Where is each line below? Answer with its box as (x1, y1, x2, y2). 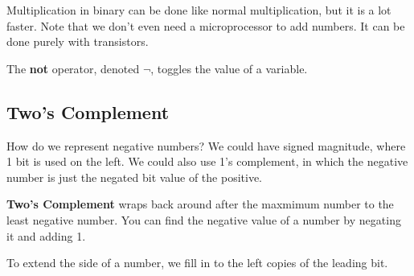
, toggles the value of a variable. (150, 60, 308, 76)
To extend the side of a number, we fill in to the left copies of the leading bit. (6, 254, 388, 271)
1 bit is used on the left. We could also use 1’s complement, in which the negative (6, 153, 408, 170)
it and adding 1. (6, 227, 86, 244)
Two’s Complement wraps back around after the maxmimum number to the (6, 196, 394, 212)
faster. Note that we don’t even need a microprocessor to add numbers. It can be (6, 17, 405, 34)
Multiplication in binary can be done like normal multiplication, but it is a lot (6, 2, 391, 18)
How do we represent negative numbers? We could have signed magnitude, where (6, 137, 406, 154)
